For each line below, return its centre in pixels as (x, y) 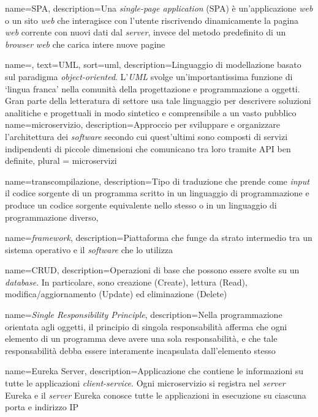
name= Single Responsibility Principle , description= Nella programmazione (144, 315)
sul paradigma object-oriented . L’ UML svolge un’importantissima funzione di (149, 76)
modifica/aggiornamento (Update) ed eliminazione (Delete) (116, 294)
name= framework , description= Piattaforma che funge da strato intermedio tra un (159, 238)
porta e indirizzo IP (42, 407)
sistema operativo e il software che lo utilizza (89, 249)
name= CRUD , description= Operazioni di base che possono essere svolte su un (152, 270)
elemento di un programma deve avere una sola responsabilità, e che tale (141, 338)
